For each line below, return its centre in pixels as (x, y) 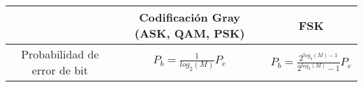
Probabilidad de (60, 54)
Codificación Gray (190, 17)
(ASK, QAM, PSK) (190, 33)
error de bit (60, 70)
